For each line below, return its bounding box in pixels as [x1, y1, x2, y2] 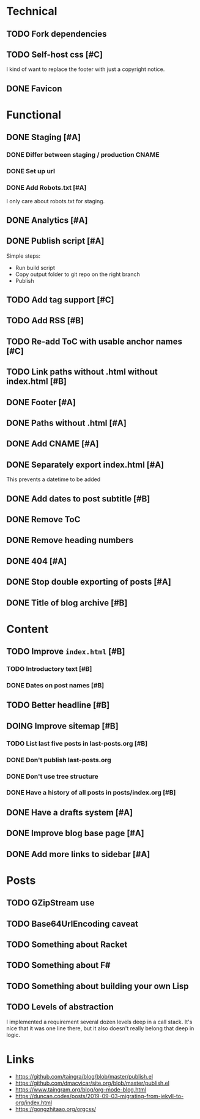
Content [6, 622, 49, 636]
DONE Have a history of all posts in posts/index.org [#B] [6, 788, 176, 797]
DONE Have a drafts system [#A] [6, 807, 133, 818]
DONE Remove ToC [6, 514, 81, 525]
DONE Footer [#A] [6, 397, 76, 408]
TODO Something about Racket [6, 940, 128, 950]
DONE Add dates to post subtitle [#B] [6, 493, 150, 504]
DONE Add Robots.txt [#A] [6, 184, 87, 192]
